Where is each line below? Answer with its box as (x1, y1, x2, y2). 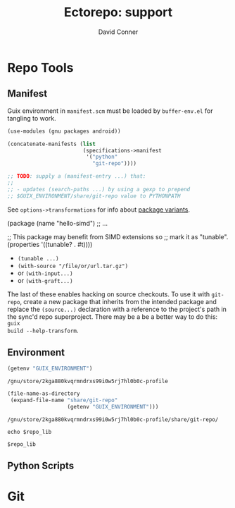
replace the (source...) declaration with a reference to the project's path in (7, 305, 227, 313)
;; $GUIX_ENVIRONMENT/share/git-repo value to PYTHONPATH (7, 192, 181, 200)
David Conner (98, 28, 139, 36)
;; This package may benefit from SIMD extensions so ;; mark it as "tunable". (7, 232, 229, 241)
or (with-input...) (17, 269, 73, 277)
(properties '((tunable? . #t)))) (7, 240, 93, 248)
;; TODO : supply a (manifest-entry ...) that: (7, 173, 146, 180)
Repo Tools (7, 59, 74, 75)
